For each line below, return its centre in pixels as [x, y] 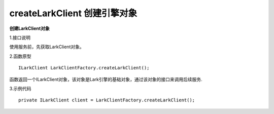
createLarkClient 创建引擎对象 [73, 13]
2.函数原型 [20, 56]
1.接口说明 [20, 37]
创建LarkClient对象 [30, 28]
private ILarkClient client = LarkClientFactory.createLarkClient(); [107, 100]
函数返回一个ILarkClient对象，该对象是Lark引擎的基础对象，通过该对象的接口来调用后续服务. [106, 79]
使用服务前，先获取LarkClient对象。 [47, 47]
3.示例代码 [20, 88]
